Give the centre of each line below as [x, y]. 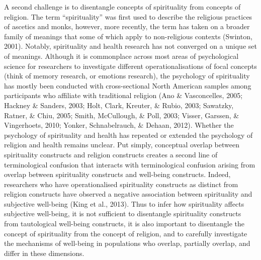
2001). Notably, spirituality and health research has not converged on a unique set [130, 46]
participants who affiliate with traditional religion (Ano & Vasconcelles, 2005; [123, 95]
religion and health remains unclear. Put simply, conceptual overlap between [122, 145]
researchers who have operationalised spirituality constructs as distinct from [121, 184]
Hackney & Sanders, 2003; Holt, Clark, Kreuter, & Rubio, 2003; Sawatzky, [119, 105]
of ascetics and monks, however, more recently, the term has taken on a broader [127, 26]
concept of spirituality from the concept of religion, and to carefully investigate [126, 233]
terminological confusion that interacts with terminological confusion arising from [130, 164]
